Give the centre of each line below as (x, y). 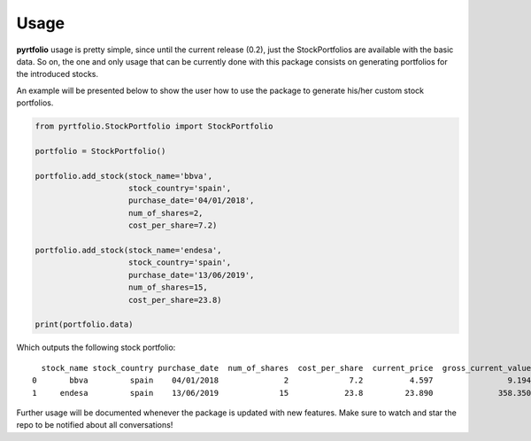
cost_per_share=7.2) (173, 225)
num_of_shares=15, (168, 287)
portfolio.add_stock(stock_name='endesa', (128, 250)
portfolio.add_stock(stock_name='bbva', (123, 176)
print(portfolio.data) (84, 325)
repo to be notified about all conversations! (95, 425)
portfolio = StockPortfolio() (100, 151)
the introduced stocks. (58, 74)
